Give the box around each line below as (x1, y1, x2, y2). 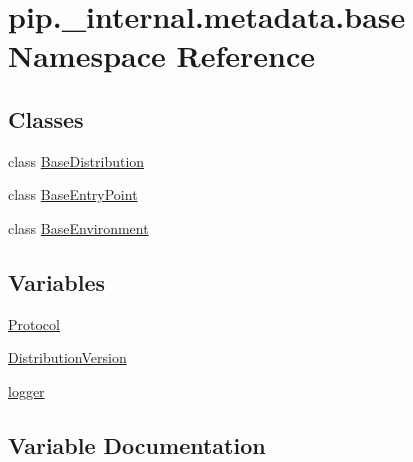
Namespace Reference (8, 35, 315, 76)
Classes (8, 103, 84, 134)
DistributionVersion (8, 347, 127, 368)
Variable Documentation (8, 429, 266, 460)
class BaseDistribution (8, 150, 145, 171)
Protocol (8, 313, 60, 334)
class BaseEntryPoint (8, 184, 138, 205)
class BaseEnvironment (8, 217, 149, 238)
